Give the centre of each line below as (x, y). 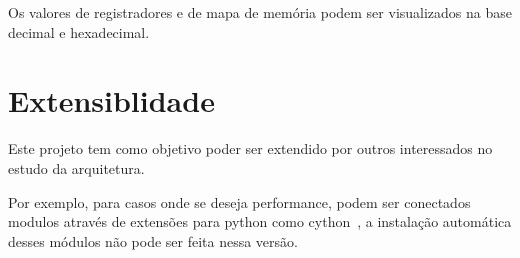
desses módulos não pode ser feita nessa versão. (153, 240)
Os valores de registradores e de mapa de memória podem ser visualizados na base (260, 12)
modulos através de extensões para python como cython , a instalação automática (260, 221)
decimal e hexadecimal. (79, 31)
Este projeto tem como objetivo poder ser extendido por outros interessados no (250, 148)
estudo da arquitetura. (76, 167)
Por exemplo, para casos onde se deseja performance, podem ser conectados (239, 201)
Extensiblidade (111, 100)
